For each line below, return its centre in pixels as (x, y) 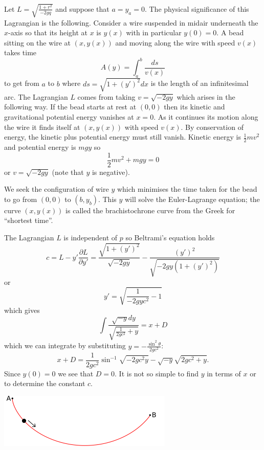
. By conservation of (212, 127)
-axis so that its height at (48, 32)
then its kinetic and (194, 107)
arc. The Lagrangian (36, 96)
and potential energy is (40, 147)
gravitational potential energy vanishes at (69, 116)
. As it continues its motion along (206, 116)
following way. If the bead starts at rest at (70, 107)
